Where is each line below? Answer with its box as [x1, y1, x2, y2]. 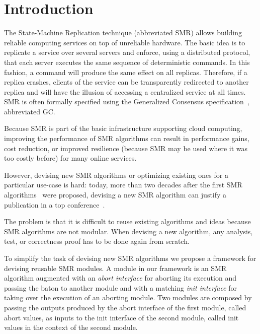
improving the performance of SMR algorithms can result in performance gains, [4, 133, 249, 144]
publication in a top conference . [4, 199, 105, 210]
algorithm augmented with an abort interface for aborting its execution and [4, 273, 236, 283]
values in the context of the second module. [4, 322, 138, 332]
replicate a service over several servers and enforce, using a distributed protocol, [4, 47, 250, 57]
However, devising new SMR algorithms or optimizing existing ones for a [4, 169, 228, 180]
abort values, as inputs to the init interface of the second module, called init [4, 312, 239, 322]
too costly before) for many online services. [4, 153, 137, 163]
